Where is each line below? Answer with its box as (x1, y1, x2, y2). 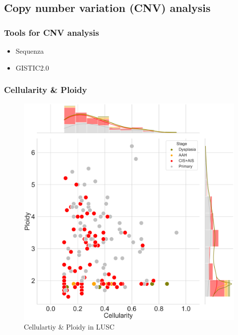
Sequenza (15, 46, 44, 56)
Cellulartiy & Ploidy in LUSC (24, 322, 115, 332)
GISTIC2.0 (15, 62, 49, 73)
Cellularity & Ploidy (4, 84, 87, 96)
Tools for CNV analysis (4, 26, 99, 38)
